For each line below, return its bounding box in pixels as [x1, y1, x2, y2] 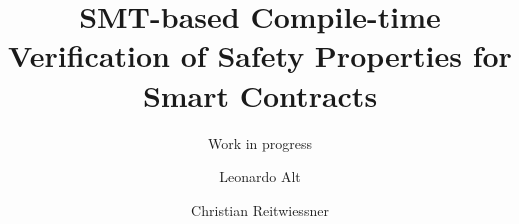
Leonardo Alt [219, 166, 301, 187]
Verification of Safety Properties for [8, 35, 512, 76]
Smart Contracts [142, 74, 378, 115]
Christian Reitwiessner [191, 199, 329, 220]
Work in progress [207, 132, 313, 153]
